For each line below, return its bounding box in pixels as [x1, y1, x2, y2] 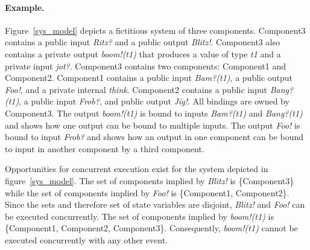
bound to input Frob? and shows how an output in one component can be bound [5, 130, 304, 143]
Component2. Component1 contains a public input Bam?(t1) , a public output [5, 71, 293, 84]
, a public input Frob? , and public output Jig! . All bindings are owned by [19, 95, 289, 107]
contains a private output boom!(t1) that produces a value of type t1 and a [5, 47, 281, 60]
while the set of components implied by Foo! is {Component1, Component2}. [5, 186, 289, 199]
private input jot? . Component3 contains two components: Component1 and [5, 59, 286, 72]
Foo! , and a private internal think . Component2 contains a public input [5, 83, 267, 95]
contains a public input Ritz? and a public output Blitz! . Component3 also [5, 36, 280, 48]
